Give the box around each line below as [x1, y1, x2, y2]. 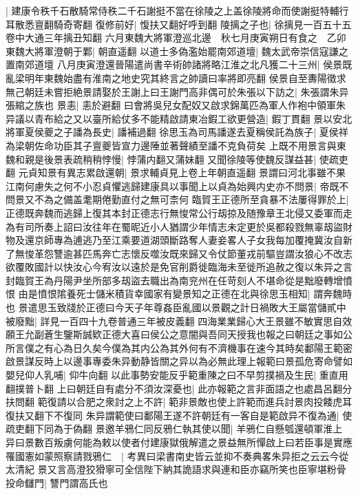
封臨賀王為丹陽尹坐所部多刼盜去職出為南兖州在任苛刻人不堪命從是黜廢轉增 [6, 273, 343, 287]
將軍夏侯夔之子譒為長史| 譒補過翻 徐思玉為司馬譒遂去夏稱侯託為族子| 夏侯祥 [6, 125, 348, 139]
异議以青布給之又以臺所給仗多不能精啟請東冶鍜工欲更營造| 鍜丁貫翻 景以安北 [6, 111, 352, 125]
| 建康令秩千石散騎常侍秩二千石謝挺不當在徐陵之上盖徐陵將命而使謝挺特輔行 [6, 3, 349, 17]
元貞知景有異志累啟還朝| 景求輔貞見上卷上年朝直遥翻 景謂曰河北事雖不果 [18, 165, 346, 180]
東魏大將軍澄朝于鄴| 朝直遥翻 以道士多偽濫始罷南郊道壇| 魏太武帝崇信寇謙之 [6, 43, 348, 58]
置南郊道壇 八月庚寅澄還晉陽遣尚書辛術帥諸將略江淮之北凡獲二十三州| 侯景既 [6, 57, 352, 72]
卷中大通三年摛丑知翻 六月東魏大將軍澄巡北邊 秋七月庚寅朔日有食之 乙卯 [6, 30, 346, 45]
